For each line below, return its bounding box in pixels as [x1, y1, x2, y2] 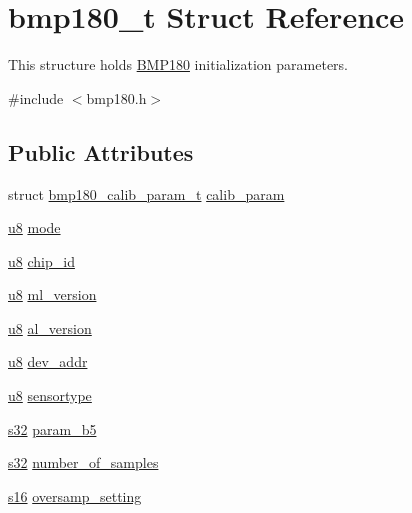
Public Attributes [8, 136, 194, 167]
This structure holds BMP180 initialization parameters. [8, 54, 349, 75]
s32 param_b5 [8, 418, 97, 439]
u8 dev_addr [8, 351, 88, 372]
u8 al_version [8, 317, 92, 338]
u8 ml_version [8, 284, 97, 305]
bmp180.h [86, 87, 147, 108]
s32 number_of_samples [8, 452, 159, 473]
